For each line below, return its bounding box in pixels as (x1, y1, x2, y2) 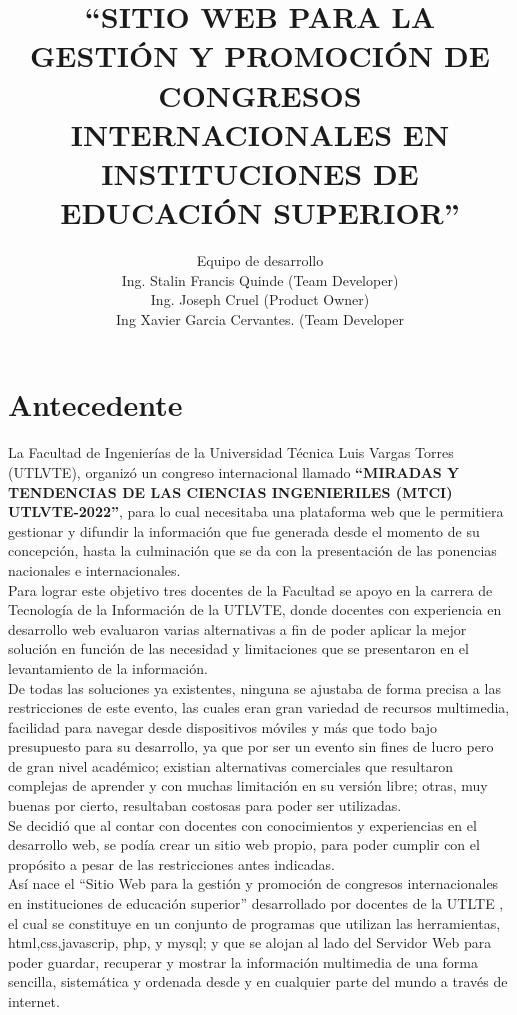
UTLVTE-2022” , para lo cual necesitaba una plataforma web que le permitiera (8, 501, 504, 522)
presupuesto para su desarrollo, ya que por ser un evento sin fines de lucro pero (8, 736, 494, 757)
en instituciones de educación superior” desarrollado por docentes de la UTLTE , (8, 893, 504, 914)
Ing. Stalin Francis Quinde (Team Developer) (121, 269, 399, 290)
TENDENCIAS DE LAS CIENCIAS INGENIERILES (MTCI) (8, 481, 453, 502)
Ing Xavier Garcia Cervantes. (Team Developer (116, 308, 404, 329)
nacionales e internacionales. (8, 559, 181, 580)
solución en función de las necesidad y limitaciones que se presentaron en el (8, 638, 469, 659)
